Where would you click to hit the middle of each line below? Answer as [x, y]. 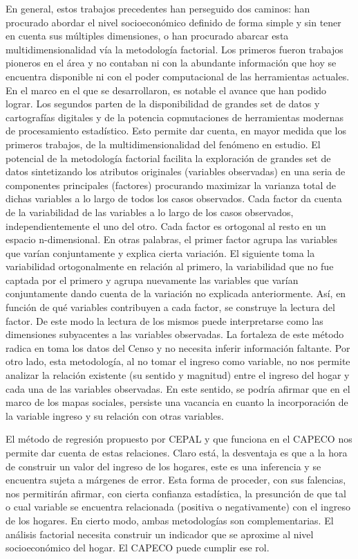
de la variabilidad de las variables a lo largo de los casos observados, [150, 212]
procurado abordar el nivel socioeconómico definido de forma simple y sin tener [173, 22]
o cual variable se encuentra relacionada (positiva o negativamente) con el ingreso [178, 507]
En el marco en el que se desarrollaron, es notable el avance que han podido [166, 90]
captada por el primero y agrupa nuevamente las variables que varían [152, 279]
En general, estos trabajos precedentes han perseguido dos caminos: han [158, 8]
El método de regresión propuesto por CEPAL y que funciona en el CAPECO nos [179, 439]
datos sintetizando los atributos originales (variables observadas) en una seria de [176, 171]
